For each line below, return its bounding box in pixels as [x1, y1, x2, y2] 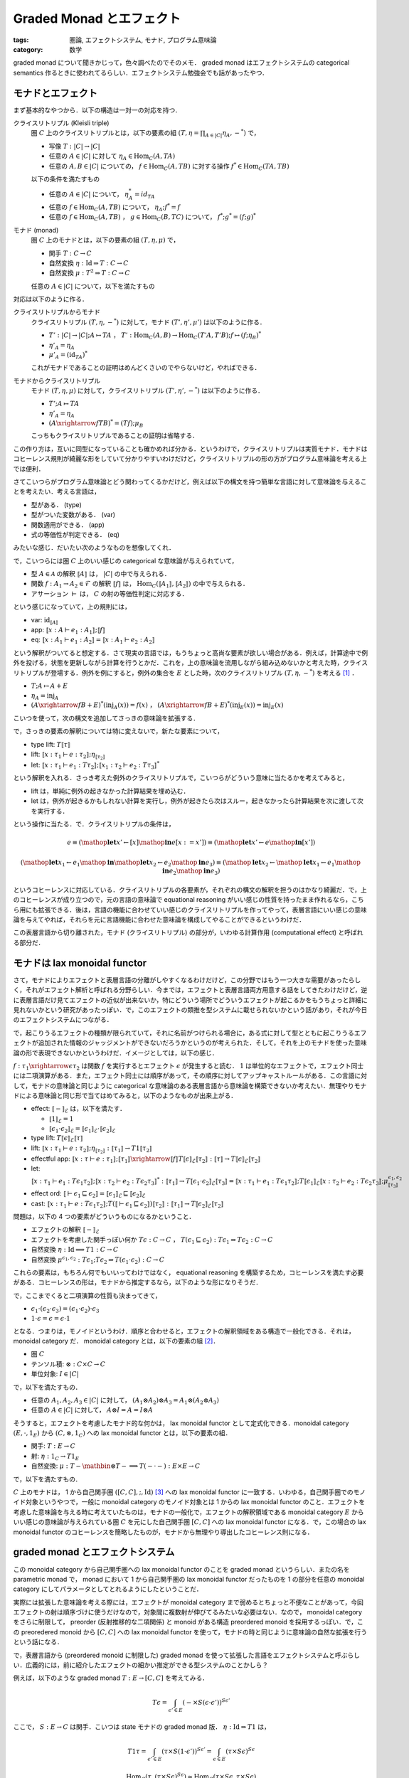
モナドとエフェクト [13, 87, 97, 99]
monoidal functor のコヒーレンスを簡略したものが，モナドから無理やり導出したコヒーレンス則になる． [13, 1528, 314, 1536]
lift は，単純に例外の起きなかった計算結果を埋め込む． [31, 787, 190, 795]
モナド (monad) [13, 225, 59, 234]
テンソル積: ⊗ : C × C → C [31, 1359, 106, 1368]
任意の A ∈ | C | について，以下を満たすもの [31, 282, 156, 290]
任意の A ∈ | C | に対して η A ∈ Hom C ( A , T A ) [48, 151, 176, 161]
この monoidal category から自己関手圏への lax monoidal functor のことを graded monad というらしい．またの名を [13, 1565, 350, 1573]
